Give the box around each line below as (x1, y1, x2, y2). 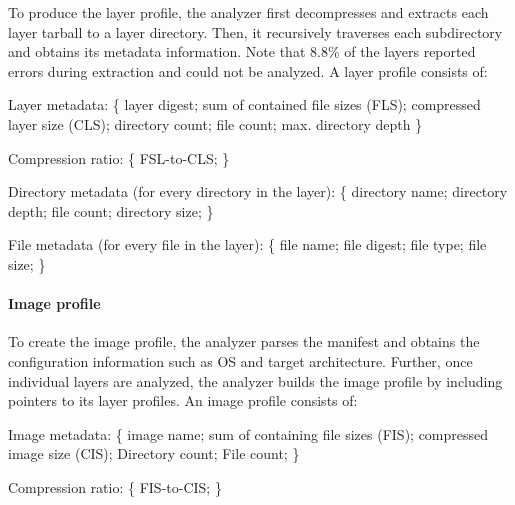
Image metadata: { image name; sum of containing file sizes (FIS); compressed (8, 423, 489, 444)
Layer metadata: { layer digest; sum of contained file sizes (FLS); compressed (8, 94, 481, 115)
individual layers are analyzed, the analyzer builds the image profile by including (8, 370, 503, 391)
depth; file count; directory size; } (8, 200, 214, 221)
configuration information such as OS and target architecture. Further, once (8, 350, 473, 371)
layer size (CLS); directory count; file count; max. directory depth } (8, 113, 423, 134)
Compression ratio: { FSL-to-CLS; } (8, 147, 230, 168)
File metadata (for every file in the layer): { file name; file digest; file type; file (8, 234, 487, 255)
